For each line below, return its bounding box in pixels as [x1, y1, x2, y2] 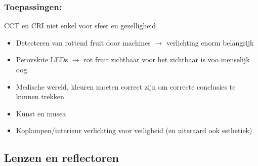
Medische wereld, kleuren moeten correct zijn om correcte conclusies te [16, 81, 236, 92]
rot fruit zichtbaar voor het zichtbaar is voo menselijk [83, 54, 250, 65]
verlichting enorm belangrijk [166, 37, 254, 48]
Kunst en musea [16, 108, 66, 118]
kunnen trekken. [16, 91, 66, 102]
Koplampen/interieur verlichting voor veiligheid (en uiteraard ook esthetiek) [16, 125, 252, 136]
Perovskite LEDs [16, 54, 68, 65]
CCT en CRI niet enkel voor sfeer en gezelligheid [4, 20, 156, 31]
